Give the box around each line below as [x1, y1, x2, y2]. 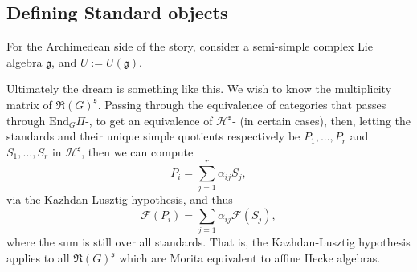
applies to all [6, 250, 70, 266]
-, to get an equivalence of [85, 112, 213, 128]
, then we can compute [81, 143, 194, 160]
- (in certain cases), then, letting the [232, 112, 411, 128]
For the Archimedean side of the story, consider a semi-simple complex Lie [6, 38, 373, 55]
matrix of [6, 95, 52, 112]
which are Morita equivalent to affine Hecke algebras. [119, 250, 381, 266]
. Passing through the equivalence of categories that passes [97, 95, 386, 112]
